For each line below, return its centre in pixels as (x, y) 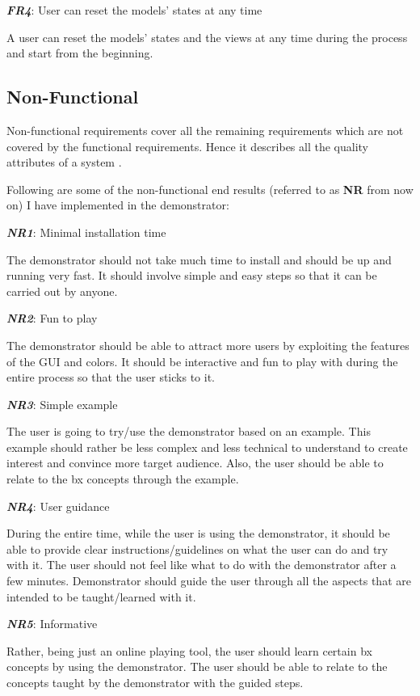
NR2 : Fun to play (52, 318)
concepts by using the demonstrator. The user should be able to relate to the (197, 666)
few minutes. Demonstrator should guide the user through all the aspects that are (209, 581)
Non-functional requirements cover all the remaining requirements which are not (205, 130)
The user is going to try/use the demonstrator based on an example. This (189, 431)
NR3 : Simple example (62, 404)
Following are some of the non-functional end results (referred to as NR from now (210, 189)
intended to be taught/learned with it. (101, 596)
